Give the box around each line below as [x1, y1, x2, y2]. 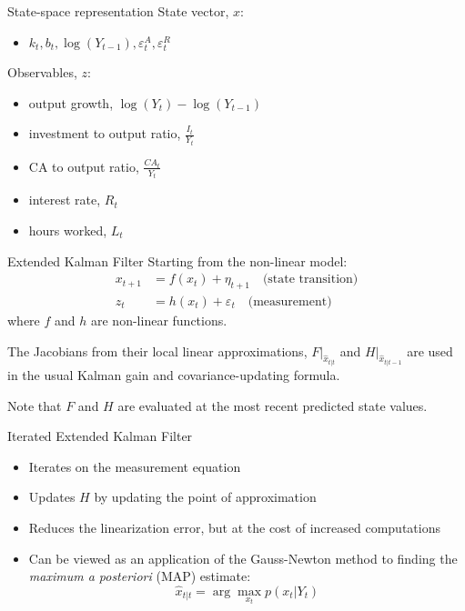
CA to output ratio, [28, 156, 139, 175]
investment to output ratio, [28, 124, 181, 143]
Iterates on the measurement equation [28, 456, 241, 476]
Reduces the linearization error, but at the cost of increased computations [28, 517, 440, 536]
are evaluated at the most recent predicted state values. [117, 396, 428, 415]
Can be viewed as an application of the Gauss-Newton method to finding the [28, 548, 458, 567]
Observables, [7, 63, 77, 82]
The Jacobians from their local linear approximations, [7, 341, 308, 360]
